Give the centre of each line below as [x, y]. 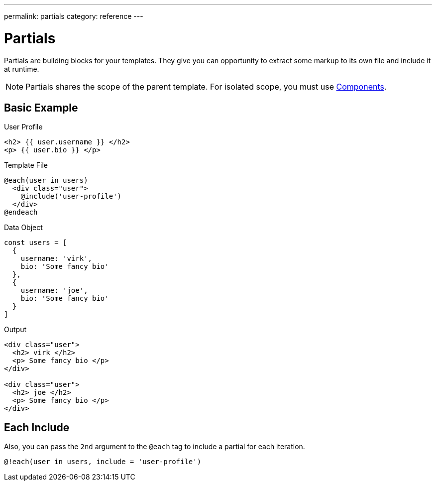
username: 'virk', [56, 259]
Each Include [37, 427]
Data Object [23, 228]
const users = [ [36, 243]
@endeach [21, 212]
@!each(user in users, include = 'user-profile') [103, 462]
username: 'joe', [54, 291]
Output [15, 330]
